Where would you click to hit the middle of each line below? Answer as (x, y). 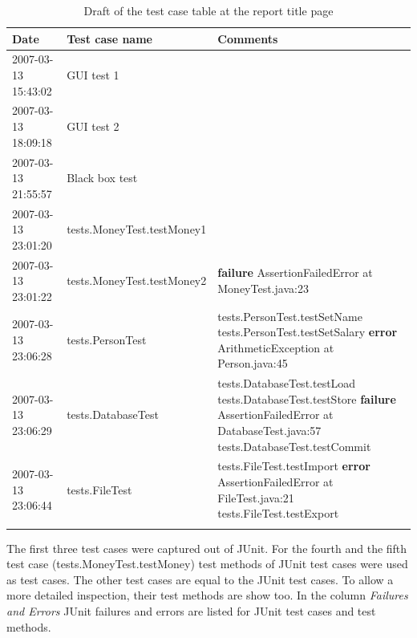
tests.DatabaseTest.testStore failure (307, 398)
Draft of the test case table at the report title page (208, 10)
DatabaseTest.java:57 (269, 430)
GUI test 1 (93, 75)
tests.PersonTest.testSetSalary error (308, 332)
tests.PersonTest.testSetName (290, 316)
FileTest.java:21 (256, 497)
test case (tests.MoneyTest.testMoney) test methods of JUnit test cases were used (207, 564)
